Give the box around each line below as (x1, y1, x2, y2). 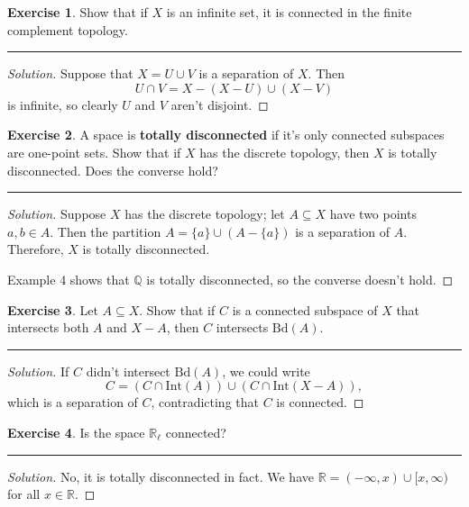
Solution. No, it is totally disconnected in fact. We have (7, 466, 314, 485)
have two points (329, 204, 417, 223)
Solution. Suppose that (7, 64, 133, 83)
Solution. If (7, 361, 69, 380)
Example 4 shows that (7, 269, 130, 288)
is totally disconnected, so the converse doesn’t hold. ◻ (146, 269, 454, 288)
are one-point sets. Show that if (7, 142, 181, 161)
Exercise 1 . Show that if (7, 3, 148, 21)
